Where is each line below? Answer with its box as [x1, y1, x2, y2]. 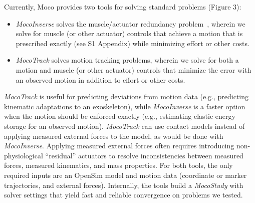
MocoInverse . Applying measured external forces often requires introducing [4, 140, 234, 151]
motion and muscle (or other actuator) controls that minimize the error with [16, 64, 251, 75]
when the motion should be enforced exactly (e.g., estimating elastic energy [4, 111, 235, 121]
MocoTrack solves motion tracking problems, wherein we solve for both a [16, 55, 239, 65]
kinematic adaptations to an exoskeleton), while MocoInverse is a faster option [4, 101, 245, 111]
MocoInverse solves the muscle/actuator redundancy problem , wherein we [16, 18, 245, 29]
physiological [4, 150, 43, 160]
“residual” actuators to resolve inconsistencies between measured [45, 150, 243, 160]
